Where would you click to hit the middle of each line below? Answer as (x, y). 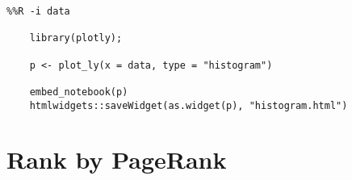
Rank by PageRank (117, 159)
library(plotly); (76, 38)
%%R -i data (38, 11)
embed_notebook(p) (79, 92)
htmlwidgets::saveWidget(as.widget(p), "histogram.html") (189, 105)
